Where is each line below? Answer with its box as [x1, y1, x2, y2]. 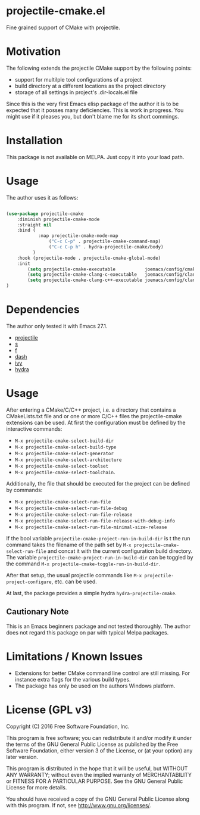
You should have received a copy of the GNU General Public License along [6, 795, 189, 802]
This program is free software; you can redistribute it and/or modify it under [6, 734, 192, 741]
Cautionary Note [6, 606, 69, 617]
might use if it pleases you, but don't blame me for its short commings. [6, 113, 180, 120]
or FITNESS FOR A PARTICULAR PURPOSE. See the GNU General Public [6, 777, 183, 785]
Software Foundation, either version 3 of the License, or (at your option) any [6, 746, 193, 754]
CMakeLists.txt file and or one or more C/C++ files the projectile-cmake [6, 412, 182, 419]
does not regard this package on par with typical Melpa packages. [6, 629, 169, 636]
